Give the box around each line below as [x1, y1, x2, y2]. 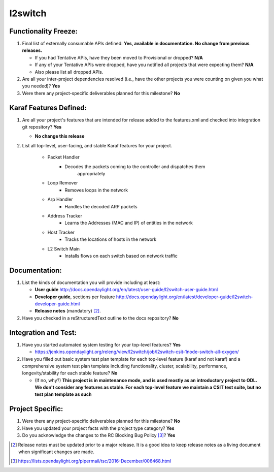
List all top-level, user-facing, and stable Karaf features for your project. [22, 142, 173, 148]
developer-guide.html [35, 301, 80, 307]
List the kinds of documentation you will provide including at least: [22, 279, 161, 286]
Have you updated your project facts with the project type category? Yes [22, 425, 175, 431]
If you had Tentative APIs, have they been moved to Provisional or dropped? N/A [35, 54, 203, 60]
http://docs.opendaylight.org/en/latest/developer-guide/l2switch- [116, 294, 253, 300]
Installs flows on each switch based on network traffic [64, 253, 178, 259]
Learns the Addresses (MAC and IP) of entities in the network [64, 220, 193, 226]
